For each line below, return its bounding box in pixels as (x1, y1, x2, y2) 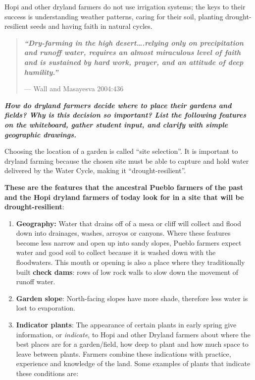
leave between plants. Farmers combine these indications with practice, (16, 348, 231, 359)
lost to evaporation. (16, 303, 75, 313)
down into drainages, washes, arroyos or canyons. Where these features (16, 228, 231, 238)
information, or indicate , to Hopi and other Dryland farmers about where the (16, 329, 251, 339)
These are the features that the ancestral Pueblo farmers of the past (4, 182, 243, 192)
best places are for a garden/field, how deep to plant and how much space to (16, 339, 249, 349)
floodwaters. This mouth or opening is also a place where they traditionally (16, 257, 245, 267)
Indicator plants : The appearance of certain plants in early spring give (16, 319, 237, 330)
